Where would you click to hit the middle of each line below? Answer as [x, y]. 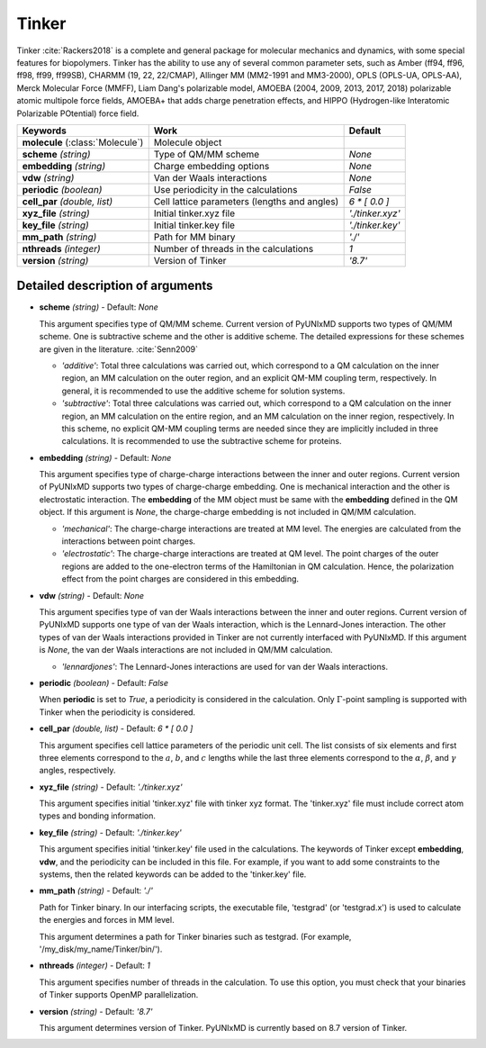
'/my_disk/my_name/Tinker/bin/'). [101, 949]
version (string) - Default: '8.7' [96, 1011]
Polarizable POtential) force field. [78, 113]
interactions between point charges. [129, 541]
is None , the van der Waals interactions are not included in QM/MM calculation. [186, 650]
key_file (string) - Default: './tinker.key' [110, 832]
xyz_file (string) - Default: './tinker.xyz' [111, 787]
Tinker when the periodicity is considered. [117, 712]
